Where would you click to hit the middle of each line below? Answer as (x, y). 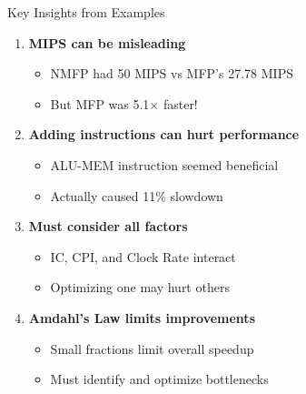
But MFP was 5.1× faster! (124, 103)
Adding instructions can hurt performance (164, 134)
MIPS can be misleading (107, 42)
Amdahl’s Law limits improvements (142, 317)
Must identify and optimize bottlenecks (159, 379)
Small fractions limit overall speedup (152, 348)
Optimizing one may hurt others (140, 287)
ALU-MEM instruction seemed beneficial (164, 164)
